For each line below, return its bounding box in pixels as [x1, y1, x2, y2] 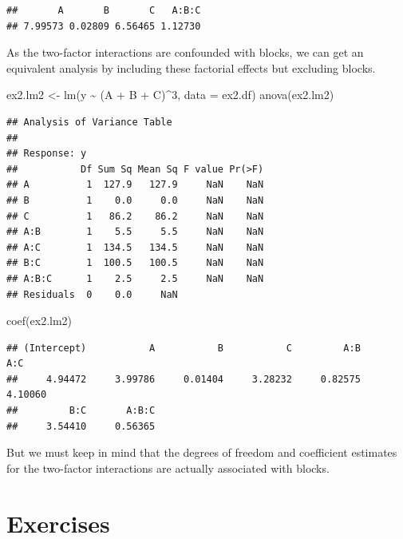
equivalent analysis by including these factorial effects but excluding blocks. [6, 59, 376, 76]
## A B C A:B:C [6, 5, 201, 16]
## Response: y [6, 148, 87, 160]
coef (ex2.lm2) [6, 312, 73, 329]
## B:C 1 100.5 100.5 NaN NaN [6, 257, 264, 269]
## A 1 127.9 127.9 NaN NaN [6, 179, 264, 191]
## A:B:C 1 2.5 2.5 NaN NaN [6, 272, 264, 284]
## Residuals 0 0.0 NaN [6, 288, 178, 300]
